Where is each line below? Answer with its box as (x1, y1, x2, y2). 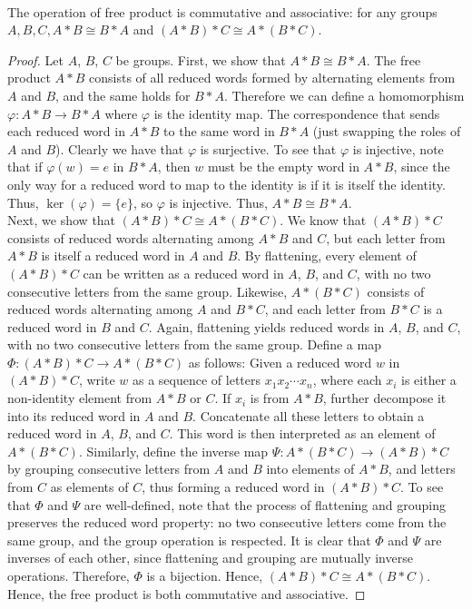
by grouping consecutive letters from (7, 459, 211, 478)
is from (250, 388, 290, 408)
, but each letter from (326, 228, 446, 247)
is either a (401, 370, 457, 389)
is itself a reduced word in (41, 246, 185, 265)
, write (78, 370, 115, 389)
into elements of (266, 459, 355, 478)
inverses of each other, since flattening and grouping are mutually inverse (7, 548, 413, 567)
